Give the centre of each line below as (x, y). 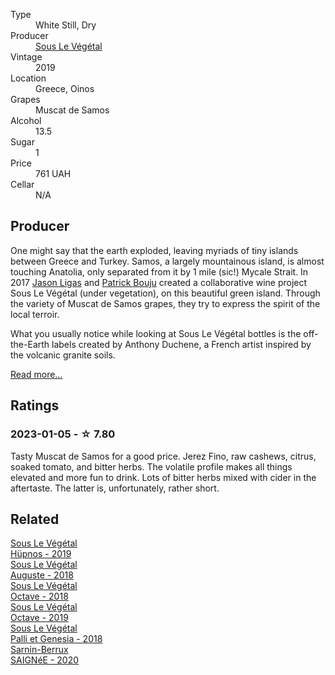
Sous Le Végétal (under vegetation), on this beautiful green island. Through (165, 293)
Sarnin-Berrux (39, 650)
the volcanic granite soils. (63, 355)
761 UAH (53, 173)
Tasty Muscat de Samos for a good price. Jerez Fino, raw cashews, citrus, (163, 456)
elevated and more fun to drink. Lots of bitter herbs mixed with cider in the (163, 477)
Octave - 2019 (39, 618)
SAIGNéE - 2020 (45, 660)
